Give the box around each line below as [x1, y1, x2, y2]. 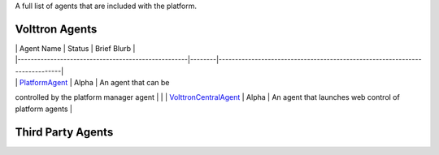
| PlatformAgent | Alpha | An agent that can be [15, 78, 170, 88]
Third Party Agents [15, 125, 114, 139]
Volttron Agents [15, 22, 98, 36]
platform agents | [15, 104, 73, 114]
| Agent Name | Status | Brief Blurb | [15, 43, 136, 53]
